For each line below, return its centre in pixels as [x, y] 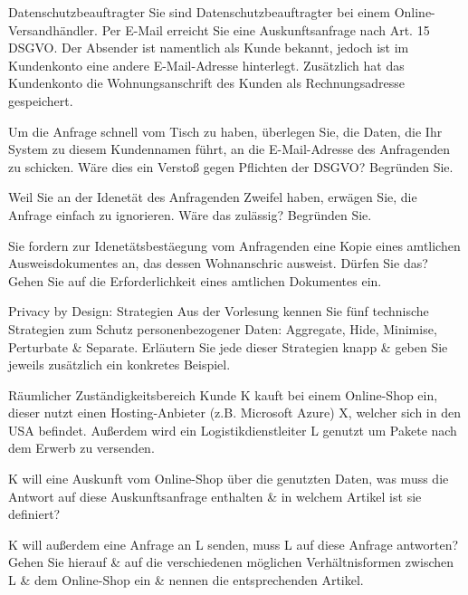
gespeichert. [41, 100]
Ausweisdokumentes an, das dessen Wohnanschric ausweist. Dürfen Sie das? [218, 263]
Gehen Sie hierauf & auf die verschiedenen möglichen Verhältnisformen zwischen [231, 562]
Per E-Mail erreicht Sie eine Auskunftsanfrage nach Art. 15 [266, 29]
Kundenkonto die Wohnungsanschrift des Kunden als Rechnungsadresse [206, 83]
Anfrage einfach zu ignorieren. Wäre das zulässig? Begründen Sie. [190, 214]
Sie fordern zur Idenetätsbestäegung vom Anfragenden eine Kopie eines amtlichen [234, 245]
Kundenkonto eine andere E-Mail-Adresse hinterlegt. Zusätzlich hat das [206, 65]
